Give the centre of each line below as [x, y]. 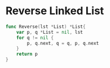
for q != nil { [35, 38]
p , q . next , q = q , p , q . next [63, 43]
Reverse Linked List [55, 11]
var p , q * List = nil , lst [50, 32]
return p [27, 54]
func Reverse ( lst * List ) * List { [45, 27]
